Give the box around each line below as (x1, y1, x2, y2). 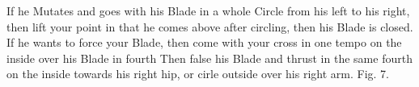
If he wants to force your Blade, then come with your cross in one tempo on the (6, 34, 402, 51)
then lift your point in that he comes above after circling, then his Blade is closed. (6, 18, 413, 35)
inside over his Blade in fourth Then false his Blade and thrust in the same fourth (6, 49, 413, 66)
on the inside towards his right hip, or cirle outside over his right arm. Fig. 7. (6, 65, 389, 82)
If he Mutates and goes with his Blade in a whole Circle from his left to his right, (6, 2, 410, 19)
